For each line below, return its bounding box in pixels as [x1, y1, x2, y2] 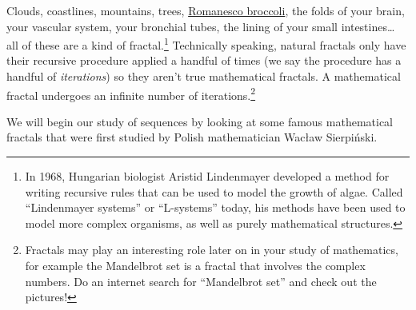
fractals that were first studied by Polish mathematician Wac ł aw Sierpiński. [6, 129, 378, 145]
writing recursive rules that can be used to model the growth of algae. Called [25, 183, 403, 200]
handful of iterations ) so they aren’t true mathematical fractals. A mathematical [6, 68, 401, 85]
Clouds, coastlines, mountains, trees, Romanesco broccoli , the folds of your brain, [6, 2, 405, 18]
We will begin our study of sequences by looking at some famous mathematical [6, 113, 394, 129]
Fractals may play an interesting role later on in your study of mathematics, [25, 241, 398, 258]
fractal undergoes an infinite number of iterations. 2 [6, 84, 256, 103]
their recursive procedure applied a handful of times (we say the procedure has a [6, 52, 402, 69]
